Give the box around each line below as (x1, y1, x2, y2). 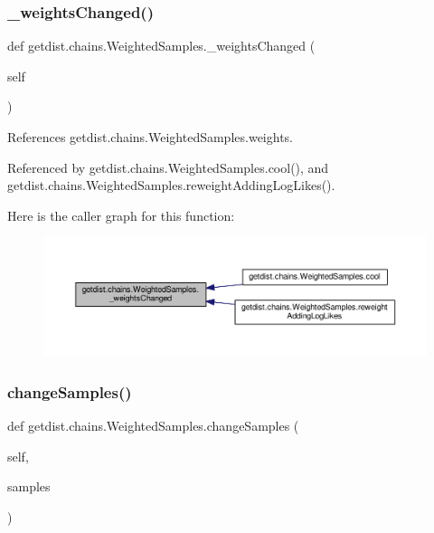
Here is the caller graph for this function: (7, 205, 235, 224)
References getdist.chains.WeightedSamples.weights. (7, 128, 293, 146)
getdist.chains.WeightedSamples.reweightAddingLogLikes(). (7, 176, 335, 195)
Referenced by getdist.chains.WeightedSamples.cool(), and (7, 157, 329, 176)
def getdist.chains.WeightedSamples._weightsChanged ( (7, 36, 316, 55)
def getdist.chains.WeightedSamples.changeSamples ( (7, 416, 299, 435)
